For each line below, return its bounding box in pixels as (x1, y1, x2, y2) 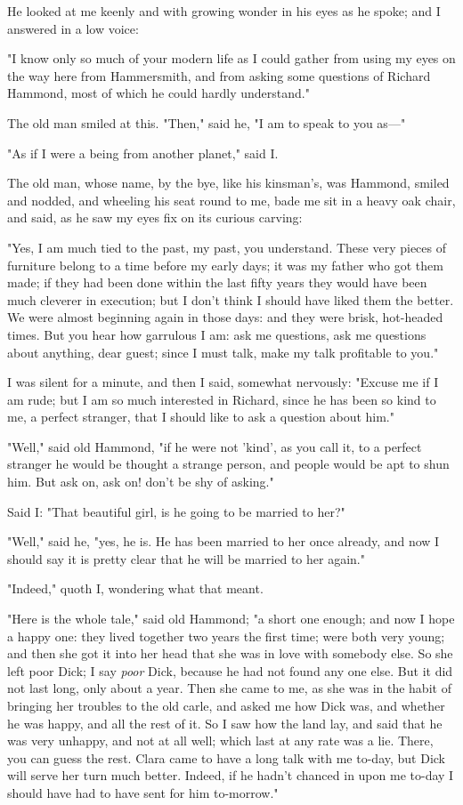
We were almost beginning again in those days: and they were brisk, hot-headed (7, 308, 443, 326)
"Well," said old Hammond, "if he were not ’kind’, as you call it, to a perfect (7, 437, 422, 455)
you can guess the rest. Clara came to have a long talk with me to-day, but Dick (7, 748, 446, 767)
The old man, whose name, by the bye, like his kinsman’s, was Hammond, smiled (7, 173, 450, 192)
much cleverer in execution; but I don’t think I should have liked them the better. (7, 290, 454, 309)
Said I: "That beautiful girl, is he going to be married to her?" (7, 502, 345, 520)
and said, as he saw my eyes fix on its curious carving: (7, 208, 303, 227)
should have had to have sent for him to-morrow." (7, 783, 279, 801)
